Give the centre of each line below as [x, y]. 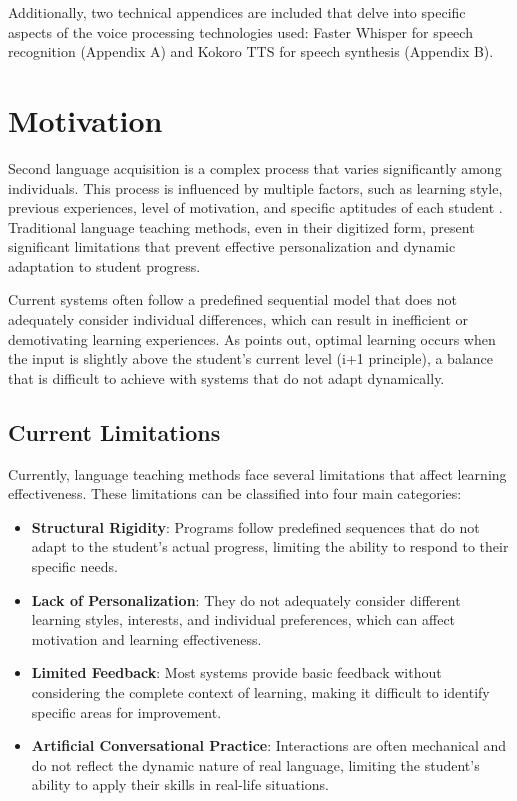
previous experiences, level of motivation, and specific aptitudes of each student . [255, 207]
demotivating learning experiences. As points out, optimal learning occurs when [252, 338]
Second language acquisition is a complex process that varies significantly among [255, 167]
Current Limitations [114, 431]
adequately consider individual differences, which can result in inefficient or [238, 319]
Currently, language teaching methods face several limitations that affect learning [257, 473]
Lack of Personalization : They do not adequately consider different [246, 599]
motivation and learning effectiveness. [146, 638]
